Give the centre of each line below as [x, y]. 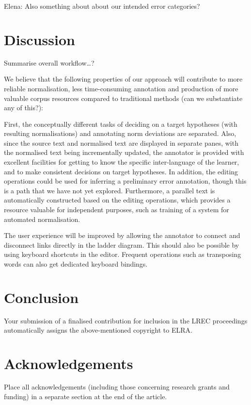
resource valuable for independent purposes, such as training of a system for [117, 210]
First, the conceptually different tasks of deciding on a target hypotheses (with [121, 124]
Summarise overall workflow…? [49, 62]
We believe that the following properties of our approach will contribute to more [123, 79]
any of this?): [24, 108]
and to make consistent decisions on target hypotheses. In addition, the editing [121, 171]
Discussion [39, 39]
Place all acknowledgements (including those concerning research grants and [117, 387]
